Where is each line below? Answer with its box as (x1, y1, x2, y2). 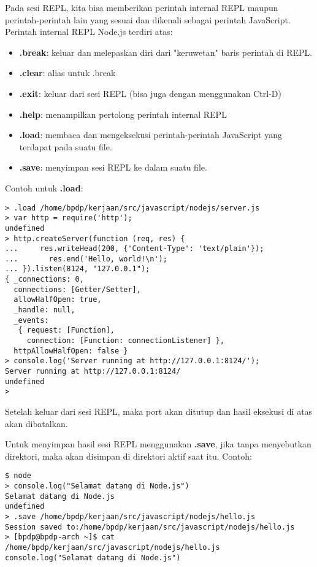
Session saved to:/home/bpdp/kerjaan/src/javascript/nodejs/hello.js (5, 522, 295, 531)
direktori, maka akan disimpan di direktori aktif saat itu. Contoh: (5, 449, 252, 462)
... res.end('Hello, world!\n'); (5, 254, 167, 263)
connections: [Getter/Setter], (13, 285, 141, 294)
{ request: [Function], (18, 326, 115, 335)
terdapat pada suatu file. (19, 140, 112, 153)
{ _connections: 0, (5, 275, 84, 284)
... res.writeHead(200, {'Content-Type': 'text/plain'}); (5, 244, 264, 253)
